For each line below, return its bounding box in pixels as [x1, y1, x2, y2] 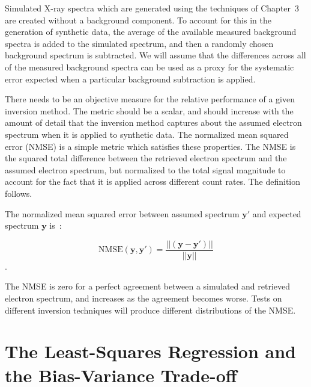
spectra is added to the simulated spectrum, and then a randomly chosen [5, 37, 274, 49]
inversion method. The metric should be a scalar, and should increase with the [5, 104, 294, 117]
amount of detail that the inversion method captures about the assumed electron [5, 116, 302, 129]
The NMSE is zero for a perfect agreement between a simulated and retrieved [5, 280, 290, 293]
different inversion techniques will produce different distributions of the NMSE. [5, 303, 296, 316]
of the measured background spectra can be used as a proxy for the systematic [5, 60, 294, 73]
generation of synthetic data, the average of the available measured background [5, 25, 297, 38]
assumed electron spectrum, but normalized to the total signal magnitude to [5, 163, 286, 176]
